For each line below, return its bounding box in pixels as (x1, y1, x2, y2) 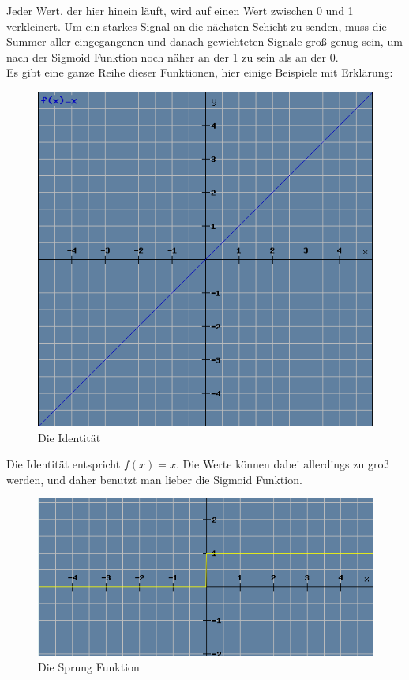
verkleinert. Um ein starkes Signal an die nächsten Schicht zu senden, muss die (6, 17, 387, 34)
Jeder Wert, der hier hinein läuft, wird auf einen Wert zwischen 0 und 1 (6, 2, 354, 18)
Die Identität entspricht (6, 456, 121, 472)
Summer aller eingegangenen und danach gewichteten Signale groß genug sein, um (6, 33, 403, 50)
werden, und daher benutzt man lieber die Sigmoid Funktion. (6, 471, 302, 487)
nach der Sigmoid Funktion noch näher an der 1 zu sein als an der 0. (6, 48, 339, 65)
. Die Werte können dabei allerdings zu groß (175, 456, 389, 472)
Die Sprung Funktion (38, 658, 140, 674)
